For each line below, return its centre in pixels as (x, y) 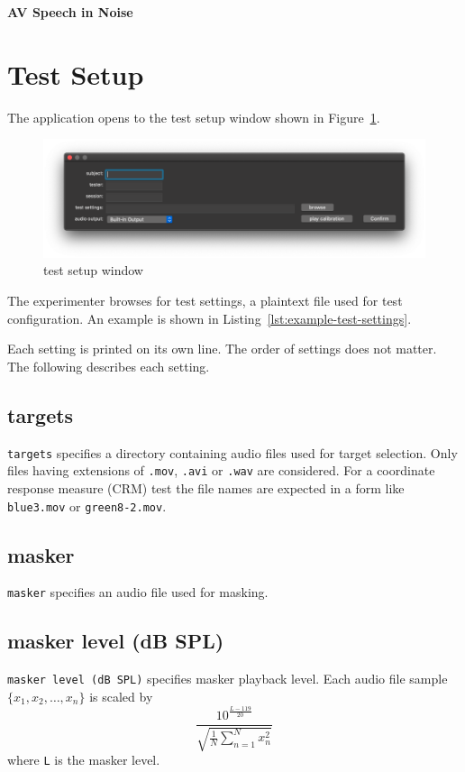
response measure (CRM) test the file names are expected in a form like (206, 487)
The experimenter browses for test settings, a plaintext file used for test (205, 301)
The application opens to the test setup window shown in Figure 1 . (194, 117)
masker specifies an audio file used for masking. (138, 592)
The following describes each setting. (109, 366)
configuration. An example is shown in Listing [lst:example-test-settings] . (210, 318)
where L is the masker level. (84, 760)
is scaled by (121, 696)
